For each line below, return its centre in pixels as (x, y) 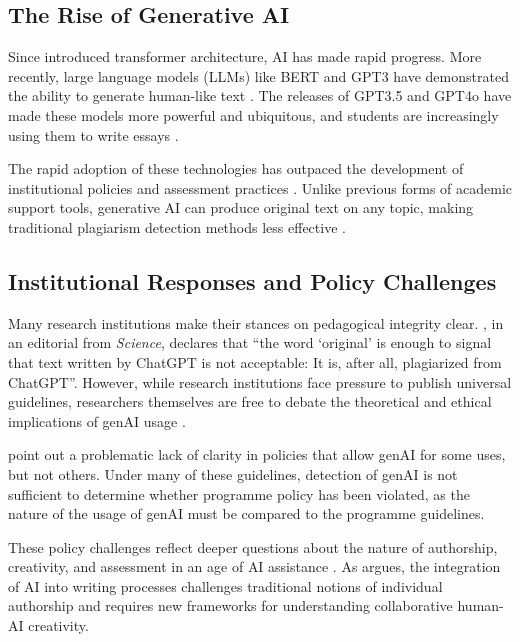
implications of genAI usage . (97, 420)
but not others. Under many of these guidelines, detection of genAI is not (233, 473)
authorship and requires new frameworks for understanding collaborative (230, 605)
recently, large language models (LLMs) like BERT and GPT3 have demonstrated (258, 75)
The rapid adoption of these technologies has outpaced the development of (236, 168)
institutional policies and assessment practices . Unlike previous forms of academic (260, 187)
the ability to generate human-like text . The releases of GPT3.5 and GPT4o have (260, 95)
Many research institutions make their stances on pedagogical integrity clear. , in (256, 322)
